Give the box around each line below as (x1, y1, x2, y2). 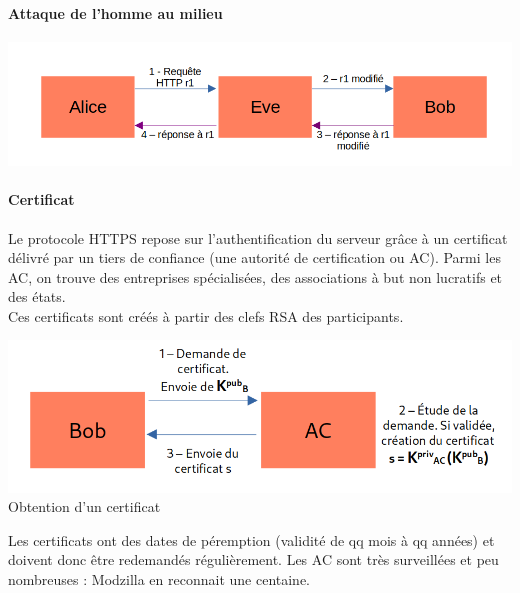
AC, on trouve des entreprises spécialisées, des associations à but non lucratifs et (8, 266, 503, 287)
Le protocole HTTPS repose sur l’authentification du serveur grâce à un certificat (8, 227, 508, 248)
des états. (8, 286, 66, 307)
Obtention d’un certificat (8, 496, 161, 517)
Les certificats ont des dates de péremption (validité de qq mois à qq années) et (8, 529, 495, 550)
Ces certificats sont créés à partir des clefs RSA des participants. (8, 305, 404, 326)
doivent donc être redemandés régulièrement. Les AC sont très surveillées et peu (8, 549, 499, 570)
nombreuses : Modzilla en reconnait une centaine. (8, 568, 311, 589)
